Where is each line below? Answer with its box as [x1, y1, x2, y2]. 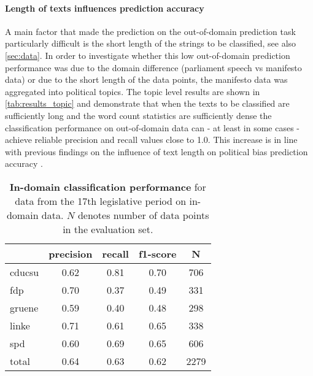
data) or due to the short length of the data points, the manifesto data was [5, 73, 288, 86]
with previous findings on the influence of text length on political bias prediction [5, 145, 308, 158]
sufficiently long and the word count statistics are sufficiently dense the [5, 109, 272, 121]
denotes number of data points [77, 207, 209, 222]
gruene [10, 300, 39, 315]
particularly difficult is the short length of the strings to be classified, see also [5, 37, 296, 50]
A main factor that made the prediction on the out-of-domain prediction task [5, 25, 296, 37]
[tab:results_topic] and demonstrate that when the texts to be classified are [5, 97, 290, 110]
